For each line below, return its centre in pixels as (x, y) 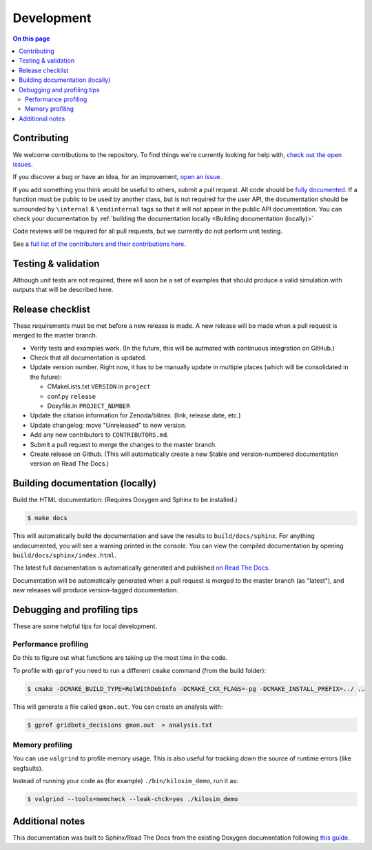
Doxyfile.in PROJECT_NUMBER (89, 406)
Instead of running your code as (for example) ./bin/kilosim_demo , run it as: (125, 781)
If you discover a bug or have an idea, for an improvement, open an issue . (117, 177)
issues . (23, 164)
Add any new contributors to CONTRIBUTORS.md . (99, 435)
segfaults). (28, 768)
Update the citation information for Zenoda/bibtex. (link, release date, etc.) (135, 415)
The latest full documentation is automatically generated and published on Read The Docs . (141, 568)
